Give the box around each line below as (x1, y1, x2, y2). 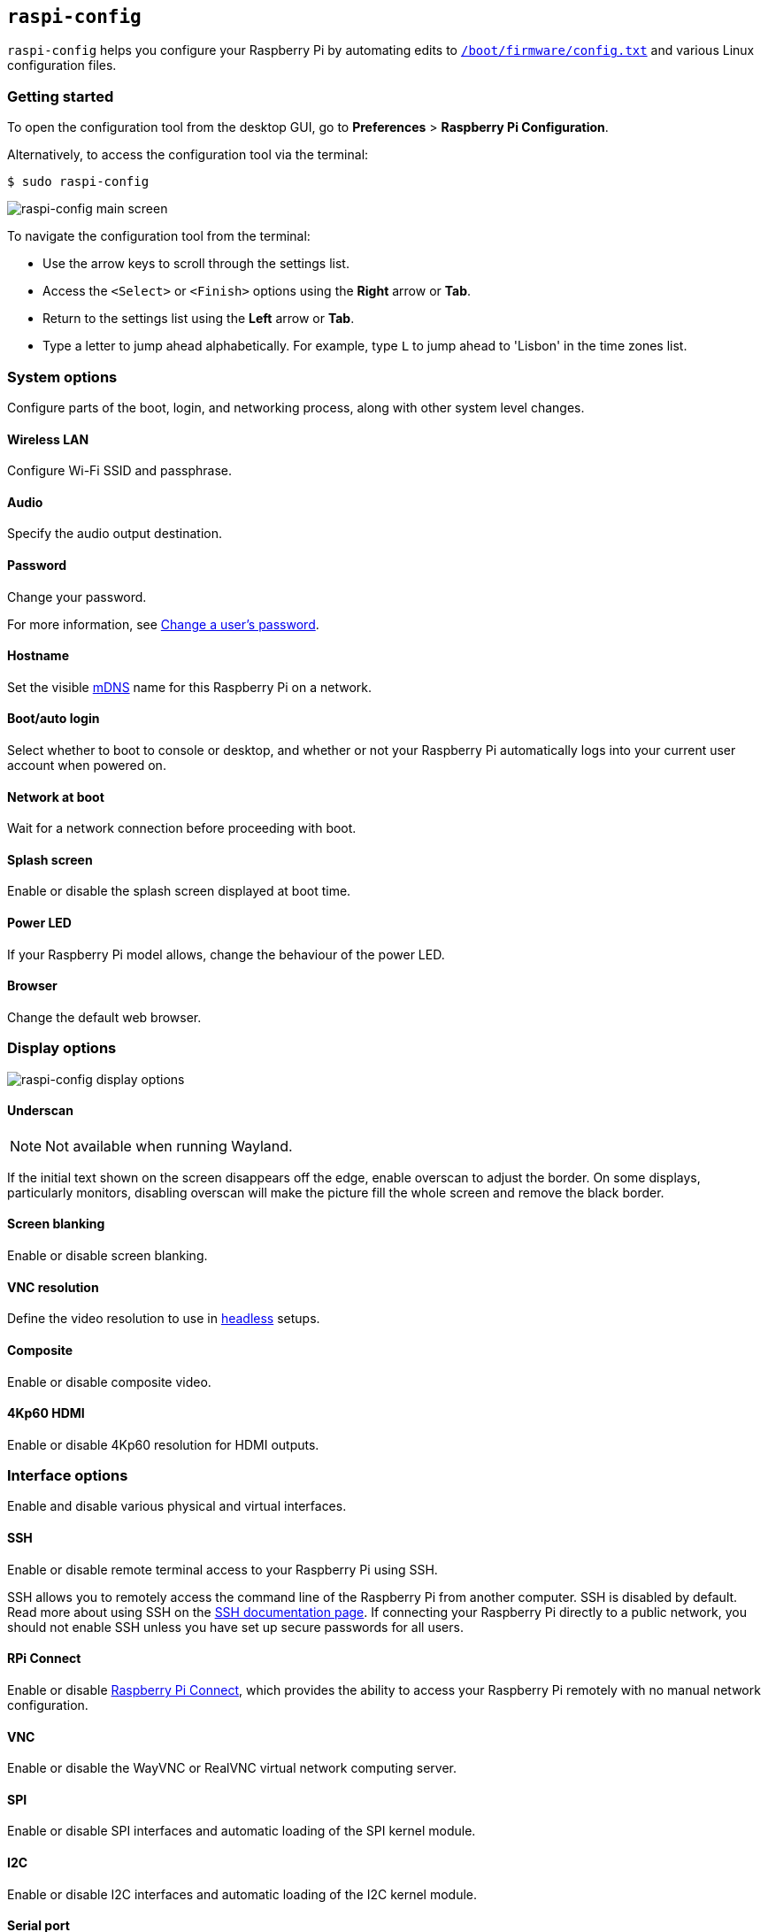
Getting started (7, 87, 114, 105)
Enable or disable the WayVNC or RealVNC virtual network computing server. (7, 1760, 457, 1776)
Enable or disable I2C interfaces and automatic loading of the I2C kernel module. (7, 1886, 478, 1902)
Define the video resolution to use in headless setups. (7, 1311, 320, 1327)
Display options (7, 1039, 117, 1058)
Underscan (7, 1103, 73, 1119)
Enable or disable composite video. (7, 1374, 211, 1389)
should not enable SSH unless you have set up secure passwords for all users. (7, 1619, 464, 1635)
